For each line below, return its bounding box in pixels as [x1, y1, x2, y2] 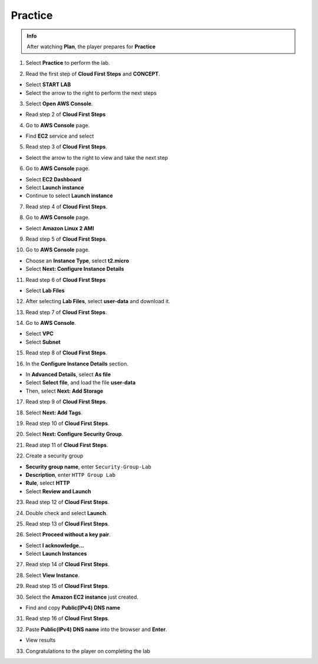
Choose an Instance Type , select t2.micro [25, 257, 130, 264]
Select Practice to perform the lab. [25, 59, 110, 67]
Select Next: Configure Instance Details [25, 265, 124, 273]
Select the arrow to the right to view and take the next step [25, 154, 168, 161]
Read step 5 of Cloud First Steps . [25, 235, 107, 243]
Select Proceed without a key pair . [25, 531, 111, 538]
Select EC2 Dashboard [25, 175, 82, 182]
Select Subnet [25, 338, 61, 346]
